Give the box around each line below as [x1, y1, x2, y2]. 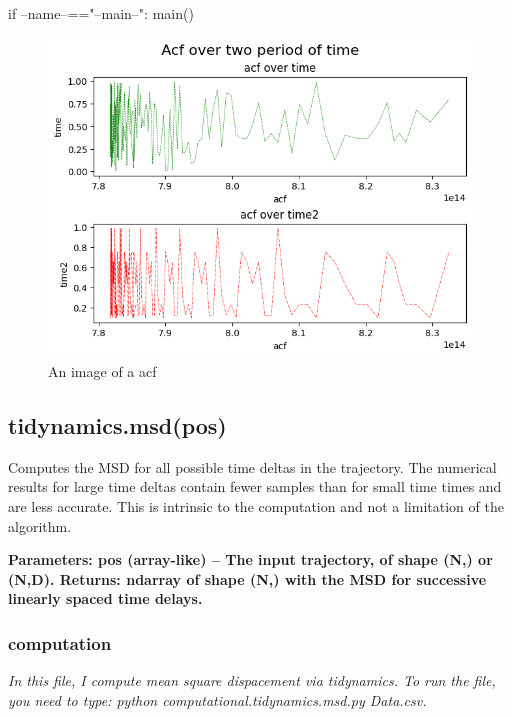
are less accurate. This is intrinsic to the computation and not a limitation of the [8, 495, 504, 516]
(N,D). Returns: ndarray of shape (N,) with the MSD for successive [8, 568, 487, 589]
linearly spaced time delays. [8, 588, 203, 609]
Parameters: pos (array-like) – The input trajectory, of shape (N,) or [8, 549, 493, 570]
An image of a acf [48, 360, 157, 381]
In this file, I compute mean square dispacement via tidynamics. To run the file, [8, 670, 496, 691]
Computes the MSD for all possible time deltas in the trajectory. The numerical [8, 456, 497, 477]
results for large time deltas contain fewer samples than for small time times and [8, 476, 502, 497]
